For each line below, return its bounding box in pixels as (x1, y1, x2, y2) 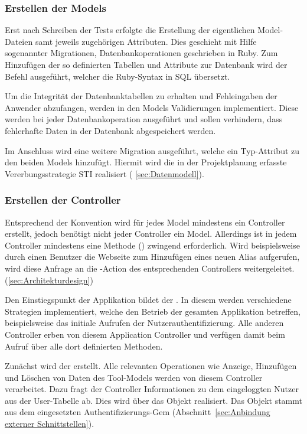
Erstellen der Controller (5, 192, 121, 207)
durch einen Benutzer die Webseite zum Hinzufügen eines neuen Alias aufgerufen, (5, 250, 300, 263)
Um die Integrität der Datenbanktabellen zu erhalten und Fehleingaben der (5, 90, 277, 102)
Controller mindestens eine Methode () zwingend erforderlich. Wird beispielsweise (5, 239, 300, 251)
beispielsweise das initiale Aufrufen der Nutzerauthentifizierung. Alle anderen (5, 316, 284, 329)
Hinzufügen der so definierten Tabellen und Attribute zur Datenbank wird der (5, 58, 288, 70)
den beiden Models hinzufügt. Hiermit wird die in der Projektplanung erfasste (5, 156, 287, 168)
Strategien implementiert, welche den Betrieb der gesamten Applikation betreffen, (5, 305, 301, 317)
